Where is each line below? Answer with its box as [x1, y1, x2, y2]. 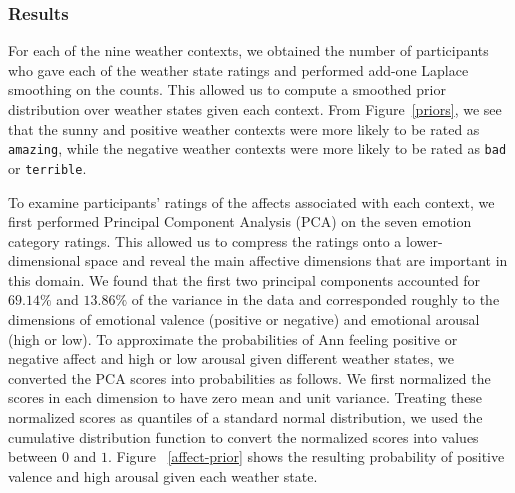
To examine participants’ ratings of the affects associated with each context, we [8, 191, 495, 212]
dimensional [8, 250, 81, 271]
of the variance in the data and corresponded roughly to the [131, 289, 500, 310]
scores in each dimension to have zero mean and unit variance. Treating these [8, 387, 483, 408]
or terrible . [8, 157, 87, 178]
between [8, 446, 58, 467]
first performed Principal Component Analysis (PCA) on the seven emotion [8, 211, 472, 232]
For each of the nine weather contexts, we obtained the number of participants [8, 40, 489, 61]
